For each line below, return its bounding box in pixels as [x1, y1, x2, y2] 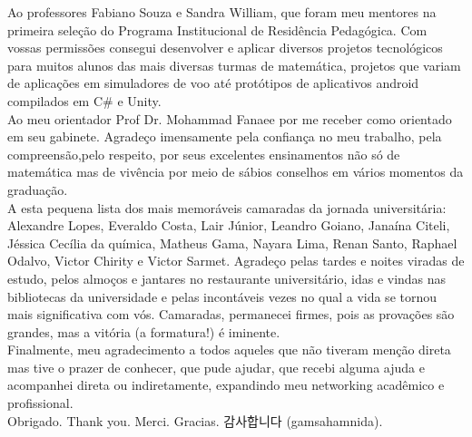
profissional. [7, 393, 74, 413]
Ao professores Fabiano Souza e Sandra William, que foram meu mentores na [7, 3, 437, 21]
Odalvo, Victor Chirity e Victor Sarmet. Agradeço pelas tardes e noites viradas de [7, 251, 465, 270]
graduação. [7, 180, 68, 199]
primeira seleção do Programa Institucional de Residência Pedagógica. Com [7, 20, 428, 39]
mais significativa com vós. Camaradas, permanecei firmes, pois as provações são [7, 305, 455, 324]
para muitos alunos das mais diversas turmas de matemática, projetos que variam [7, 55, 461, 74]
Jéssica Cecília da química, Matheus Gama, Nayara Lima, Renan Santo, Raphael [7, 233, 457, 252]
